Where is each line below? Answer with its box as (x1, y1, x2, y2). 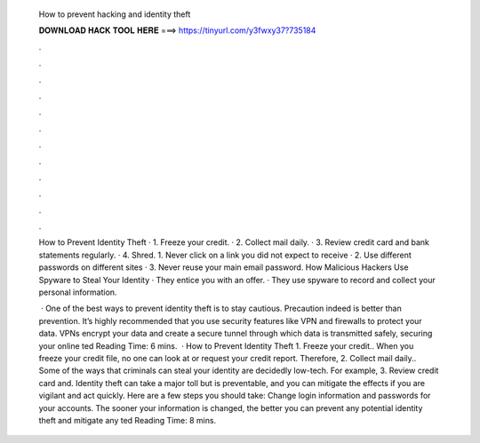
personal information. (38, 287, 117, 297)
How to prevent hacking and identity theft (38, 9, 191, 20)
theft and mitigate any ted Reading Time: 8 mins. (38, 415, 217, 425)
